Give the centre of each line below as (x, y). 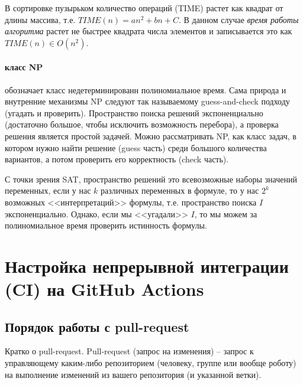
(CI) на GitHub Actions (104, 289)
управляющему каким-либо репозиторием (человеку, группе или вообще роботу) (151, 363)
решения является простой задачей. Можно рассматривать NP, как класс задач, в (151, 136)
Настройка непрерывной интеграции (147, 265)
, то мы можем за (226, 213)
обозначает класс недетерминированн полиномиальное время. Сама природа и (146, 89)
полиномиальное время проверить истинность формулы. (106, 225)
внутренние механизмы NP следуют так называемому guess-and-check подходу (147, 101)
